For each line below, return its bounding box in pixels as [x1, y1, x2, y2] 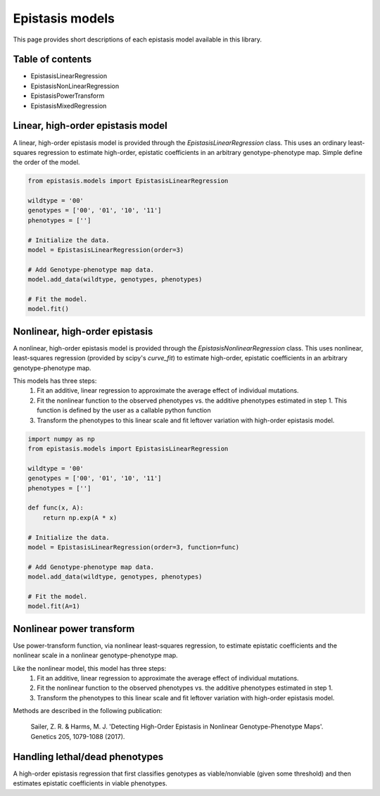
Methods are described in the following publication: [13, 707, 163, 715]
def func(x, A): [27, 504, 84, 512]
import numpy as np [27, 435, 95, 443]
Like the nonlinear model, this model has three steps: [13, 664, 167, 672]
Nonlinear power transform [13, 623, 135, 635]
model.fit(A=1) [27, 602, 80, 610]
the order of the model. [13, 158, 80, 167]
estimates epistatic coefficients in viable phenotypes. [13, 779, 168, 788]
